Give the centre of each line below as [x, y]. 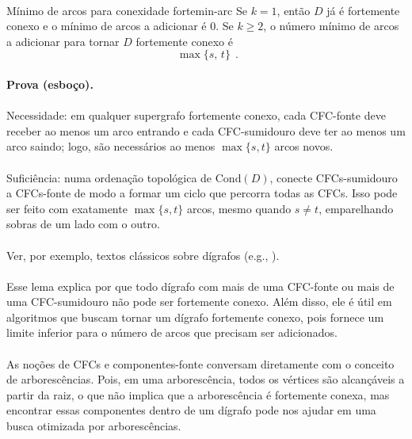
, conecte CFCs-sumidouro [334, 177]
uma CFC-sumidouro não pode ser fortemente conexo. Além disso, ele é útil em [199, 302]
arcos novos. [304, 146]
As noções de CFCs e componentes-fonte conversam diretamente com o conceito [200, 363]
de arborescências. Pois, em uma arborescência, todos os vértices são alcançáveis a [206, 379]
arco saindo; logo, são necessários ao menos [111, 146]
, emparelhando [356, 208]
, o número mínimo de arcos [331, 26]
